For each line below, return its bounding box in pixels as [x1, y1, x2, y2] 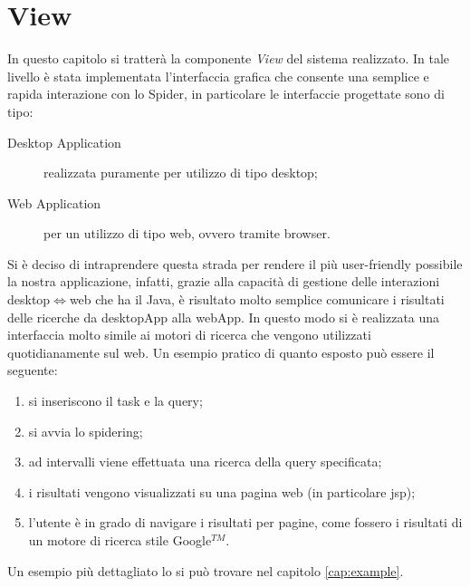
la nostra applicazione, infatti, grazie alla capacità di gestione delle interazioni [7, 272, 440, 291]
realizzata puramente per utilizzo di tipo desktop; [43, 163, 318, 182]
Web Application [7, 193, 101, 212]
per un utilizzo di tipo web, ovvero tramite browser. [43, 224, 331, 243]
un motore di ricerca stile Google [28, 531, 212, 549]
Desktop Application [7, 132, 121, 151]
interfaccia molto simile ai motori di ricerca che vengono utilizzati [7, 325, 371, 344]
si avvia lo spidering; [28, 421, 143, 440]
